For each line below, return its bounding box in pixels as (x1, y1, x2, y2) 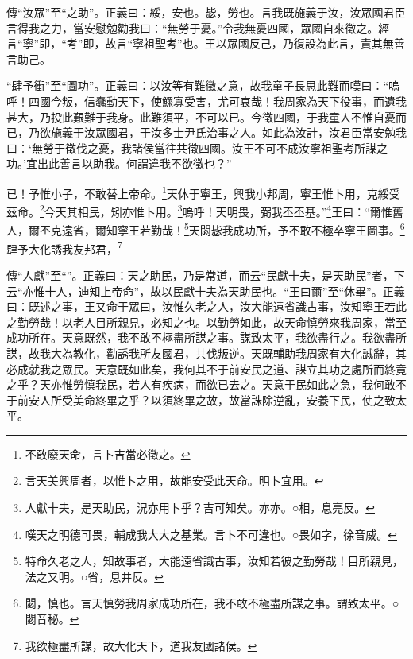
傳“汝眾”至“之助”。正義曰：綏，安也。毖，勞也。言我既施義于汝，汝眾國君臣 (6, 4, 406, 20)
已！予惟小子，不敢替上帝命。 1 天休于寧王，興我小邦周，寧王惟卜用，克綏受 (6, 182, 400, 201)
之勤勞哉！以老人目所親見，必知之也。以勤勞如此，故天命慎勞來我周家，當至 (6, 313, 407, 330)
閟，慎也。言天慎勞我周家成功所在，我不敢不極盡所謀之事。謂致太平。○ (25, 595, 399, 611)
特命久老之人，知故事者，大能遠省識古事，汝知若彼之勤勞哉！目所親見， (25, 552, 403, 569)
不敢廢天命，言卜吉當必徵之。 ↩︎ (25, 445, 191, 462)
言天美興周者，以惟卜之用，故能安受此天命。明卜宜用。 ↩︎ (25, 472, 324, 489)
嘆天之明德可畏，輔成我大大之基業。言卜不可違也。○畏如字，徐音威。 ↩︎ (25, 525, 397, 542)
